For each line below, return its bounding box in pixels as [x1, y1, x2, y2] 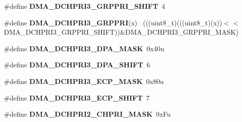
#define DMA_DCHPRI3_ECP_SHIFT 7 [4, 92, 150, 102]
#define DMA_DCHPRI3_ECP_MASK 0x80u [4, 76, 164, 86]
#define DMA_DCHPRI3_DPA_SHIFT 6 [4, 60, 150, 70]
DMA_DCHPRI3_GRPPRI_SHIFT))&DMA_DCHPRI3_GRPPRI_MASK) [4, 27, 239, 37]
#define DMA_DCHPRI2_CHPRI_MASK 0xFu [4, 109, 171, 119]
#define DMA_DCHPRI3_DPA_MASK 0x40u [4, 43, 164, 53]
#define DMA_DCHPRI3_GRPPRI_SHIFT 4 [4, 1, 165, 11]
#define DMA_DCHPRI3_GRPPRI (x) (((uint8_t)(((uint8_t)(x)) [4, 17, 222, 27]
